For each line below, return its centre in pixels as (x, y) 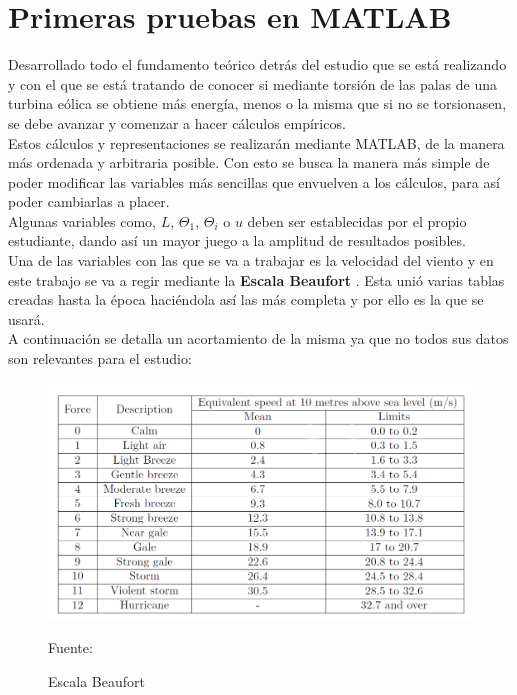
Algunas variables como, (82, 220)
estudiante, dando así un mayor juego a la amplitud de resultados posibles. (237, 240)
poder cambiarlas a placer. (89, 201)
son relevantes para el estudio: (100, 358)
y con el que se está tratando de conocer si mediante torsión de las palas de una (252, 83)
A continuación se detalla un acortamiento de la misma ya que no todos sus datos (258, 338)
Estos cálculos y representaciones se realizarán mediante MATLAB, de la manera (256, 142)
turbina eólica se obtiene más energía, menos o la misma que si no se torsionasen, (257, 103)
